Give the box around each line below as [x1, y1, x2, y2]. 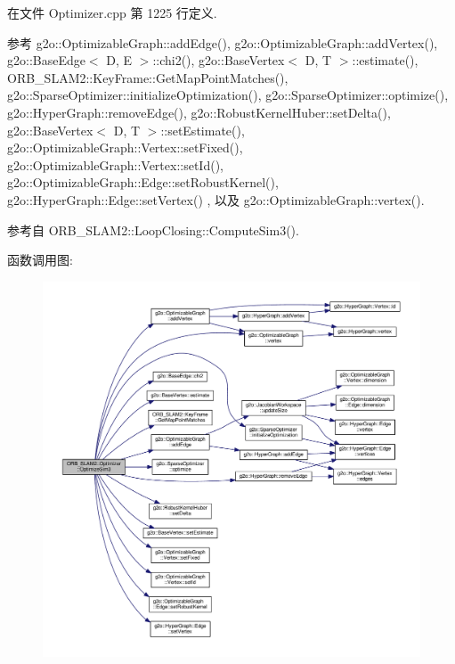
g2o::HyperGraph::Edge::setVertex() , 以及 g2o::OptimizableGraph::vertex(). [7, 190, 425, 209]
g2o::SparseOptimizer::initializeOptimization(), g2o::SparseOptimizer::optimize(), [7, 86, 449, 104]
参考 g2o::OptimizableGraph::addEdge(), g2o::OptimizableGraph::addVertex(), [7, 33, 438, 52]
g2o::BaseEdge [7, 51, 85, 70]
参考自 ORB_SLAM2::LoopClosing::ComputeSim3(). [7, 220, 299, 239]
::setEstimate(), [160, 120, 245, 139]
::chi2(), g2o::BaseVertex [152, 51, 285, 70]
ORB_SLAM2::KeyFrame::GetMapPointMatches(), [7, 68, 288, 86]
